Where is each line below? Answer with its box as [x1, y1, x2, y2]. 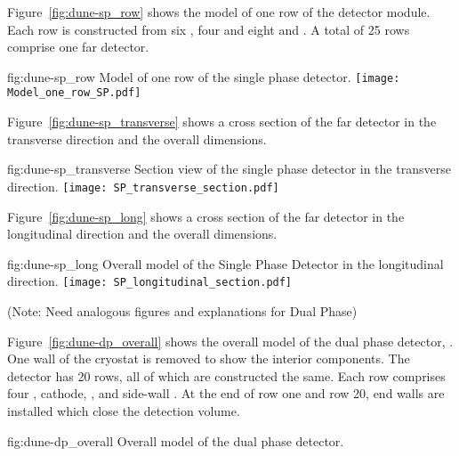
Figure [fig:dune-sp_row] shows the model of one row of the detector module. [7, 3, 431, 20]
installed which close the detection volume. [7, 401, 240, 419]
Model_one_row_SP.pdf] [7, 86, 141, 100]
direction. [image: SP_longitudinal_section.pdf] [7, 272, 293, 290]
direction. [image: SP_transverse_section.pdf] [7, 176, 279, 195]
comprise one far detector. [7, 37, 149, 56]
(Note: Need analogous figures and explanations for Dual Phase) [7, 301, 358, 320]
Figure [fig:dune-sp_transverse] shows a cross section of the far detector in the [7, 112, 437, 131]
